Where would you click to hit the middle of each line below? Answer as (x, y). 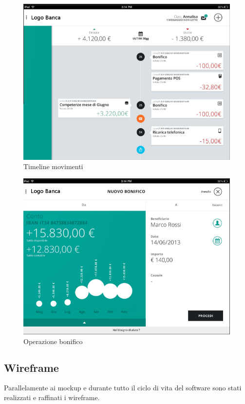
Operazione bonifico (53, 341)
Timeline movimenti (53, 166)
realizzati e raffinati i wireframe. (52, 397)
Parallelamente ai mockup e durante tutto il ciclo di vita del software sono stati (123, 388)
